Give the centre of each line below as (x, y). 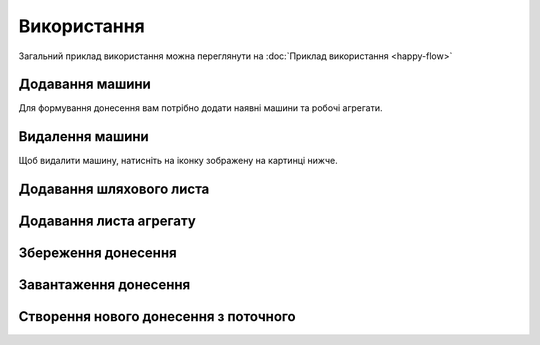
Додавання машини (85, 84)
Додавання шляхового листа (114, 189)
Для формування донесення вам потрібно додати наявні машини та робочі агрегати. (200, 108)
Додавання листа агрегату (107, 221)
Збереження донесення (97, 253)
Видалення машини (83, 136)
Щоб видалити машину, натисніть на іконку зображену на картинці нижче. (178, 161)
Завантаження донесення (104, 285)
